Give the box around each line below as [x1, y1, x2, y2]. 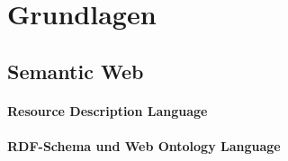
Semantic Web [7, 57, 144, 85]
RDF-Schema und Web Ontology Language [7, 136, 281, 155]
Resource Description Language [7, 101, 208, 120]
